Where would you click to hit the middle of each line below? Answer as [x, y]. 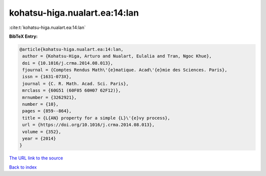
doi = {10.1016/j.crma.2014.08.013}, [68, 63]
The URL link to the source [36, 158]
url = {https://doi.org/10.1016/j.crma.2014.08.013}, [88, 125]
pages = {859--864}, [47, 111]
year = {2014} [39, 138]
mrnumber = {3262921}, [50, 97]
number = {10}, [41, 104]
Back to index [23, 167]
